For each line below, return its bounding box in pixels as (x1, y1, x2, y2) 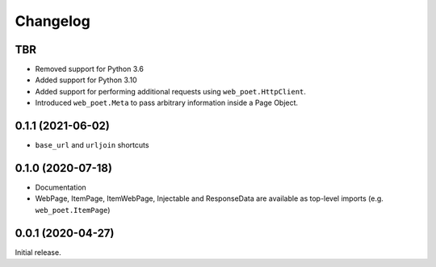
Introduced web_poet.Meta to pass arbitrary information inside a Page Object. (35, 98, 299, 108)
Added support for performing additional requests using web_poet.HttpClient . (35, 86, 307, 96)
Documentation (35, 182, 86, 193)
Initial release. (15, 247, 61, 257)
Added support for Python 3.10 (35, 75, 137, 85)
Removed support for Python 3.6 (35, 65, 145, 74)
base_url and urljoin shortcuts (35, 140, 149, 150)
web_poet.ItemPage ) (35, 205, 111, 215)
